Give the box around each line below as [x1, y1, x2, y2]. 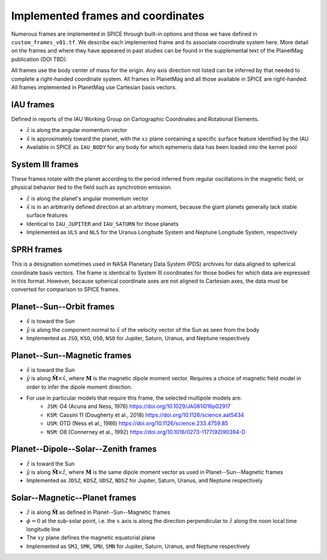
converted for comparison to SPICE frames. [11, 286, 121, 293]
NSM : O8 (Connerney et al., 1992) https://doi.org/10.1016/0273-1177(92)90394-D [47, 428, 246, 435]
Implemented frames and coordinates [11, 9, 205, 22]
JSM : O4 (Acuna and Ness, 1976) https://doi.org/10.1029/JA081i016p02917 [47, 403, 231, 410]
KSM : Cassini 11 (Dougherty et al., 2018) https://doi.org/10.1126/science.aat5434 [47, 411, 245, 418]
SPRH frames [11, 245, 63, 255]
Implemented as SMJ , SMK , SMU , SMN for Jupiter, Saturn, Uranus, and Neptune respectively [26, 542, 251, 550]
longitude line [26, 525, 61, 533]
